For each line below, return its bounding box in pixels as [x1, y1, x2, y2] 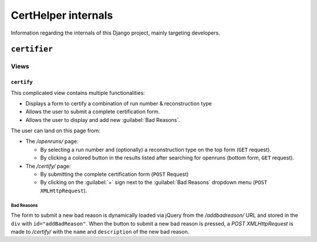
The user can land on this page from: [11, 127, 101, 134]
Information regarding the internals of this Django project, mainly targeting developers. [11, 29, 220, 36]
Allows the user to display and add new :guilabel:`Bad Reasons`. [25, 116, 180, 123]
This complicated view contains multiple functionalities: [11, 89, 145, 96]
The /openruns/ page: [25, 138, 79, 145]
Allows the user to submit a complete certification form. [25, 108, 160, 115]
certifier [11, 45, 53, 54]
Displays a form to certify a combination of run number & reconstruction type [25, 100, 213, 107]
